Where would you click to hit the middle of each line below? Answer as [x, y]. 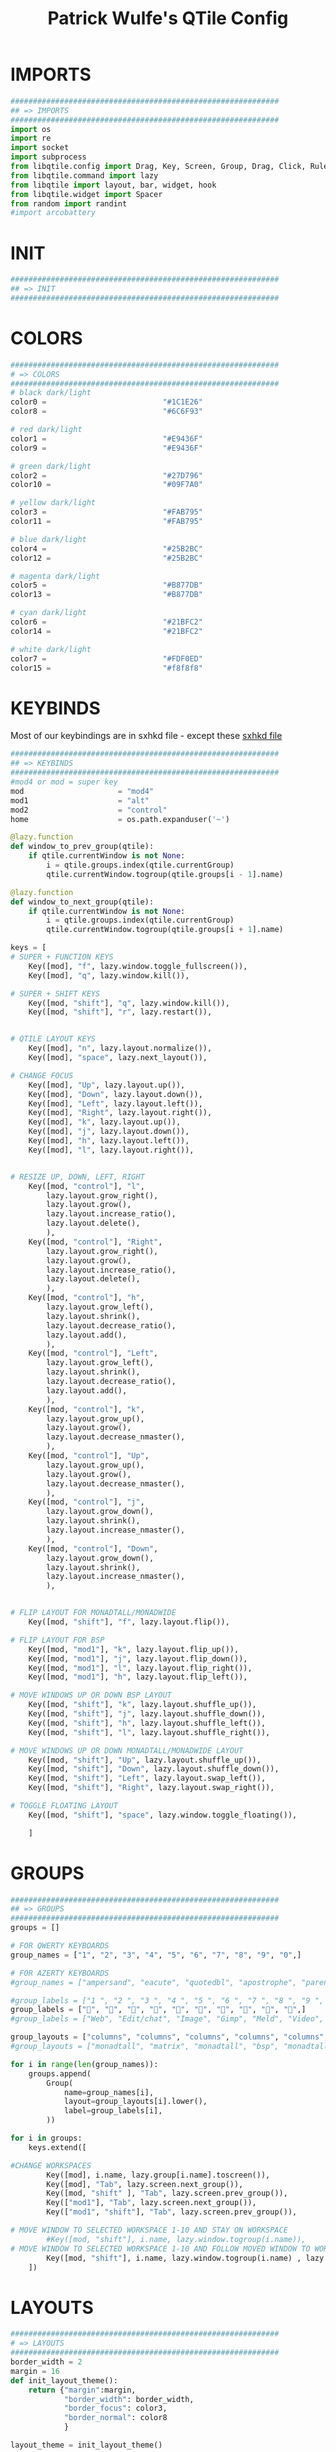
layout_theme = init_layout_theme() [86, 2445]
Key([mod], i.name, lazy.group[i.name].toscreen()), [158, 2175]
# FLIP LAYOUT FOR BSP [57, 1640]
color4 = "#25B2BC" [106, 548]
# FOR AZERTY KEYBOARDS [60, 1973]
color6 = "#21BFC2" [106, 622]
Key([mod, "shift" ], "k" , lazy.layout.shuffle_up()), [142, 1705]
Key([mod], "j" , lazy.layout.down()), [109, 1132]
